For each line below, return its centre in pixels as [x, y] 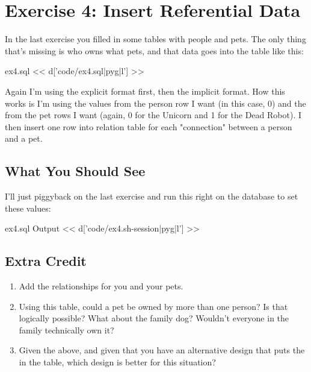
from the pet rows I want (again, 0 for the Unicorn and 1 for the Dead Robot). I [153, 115]
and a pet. [24, 138]
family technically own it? [66, 329]
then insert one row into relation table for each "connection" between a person [149, 126]
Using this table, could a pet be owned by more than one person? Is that [153, 306]
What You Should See [75, 171]
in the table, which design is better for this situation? [117, 362]
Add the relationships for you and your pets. [101, 286]
